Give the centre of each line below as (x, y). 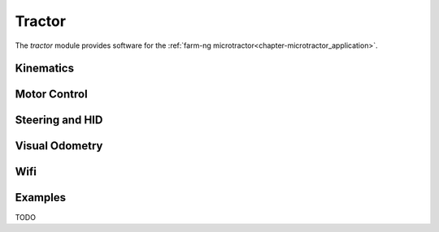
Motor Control (52, 95)
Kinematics (45, 69)
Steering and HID (59, 120)
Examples (41, 198)
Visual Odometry (59, 146)
